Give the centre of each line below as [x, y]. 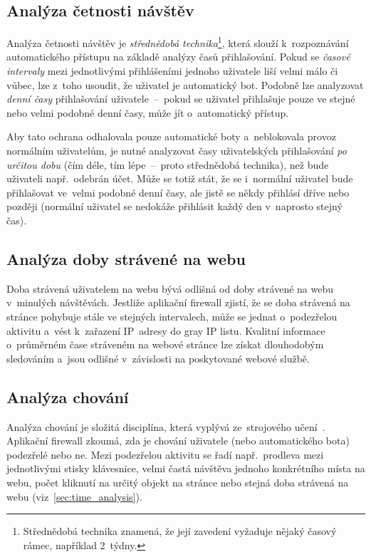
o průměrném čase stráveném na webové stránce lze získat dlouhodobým [165, 344]
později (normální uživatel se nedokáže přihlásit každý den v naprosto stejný [174, 206]
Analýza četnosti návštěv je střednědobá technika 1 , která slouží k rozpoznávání [178, 42]
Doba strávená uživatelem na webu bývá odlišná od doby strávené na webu [170, 288]
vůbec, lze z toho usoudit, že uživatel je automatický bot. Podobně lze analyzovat [185, 84]
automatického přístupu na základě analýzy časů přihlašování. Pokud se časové [178, 57]
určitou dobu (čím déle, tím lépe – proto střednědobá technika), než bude [168, 164]
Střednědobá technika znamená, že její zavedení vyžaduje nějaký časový [180, 531]
